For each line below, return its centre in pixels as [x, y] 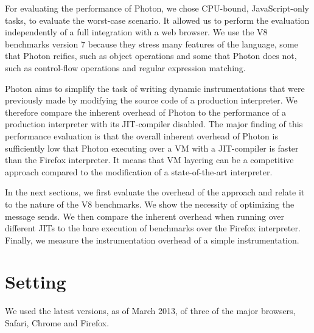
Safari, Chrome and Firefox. [57, 323]
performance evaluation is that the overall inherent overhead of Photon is [141, 135]
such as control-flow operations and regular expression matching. [125, 67]
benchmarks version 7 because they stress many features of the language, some [152, 44]
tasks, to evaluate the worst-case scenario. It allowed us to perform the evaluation [157, 20]
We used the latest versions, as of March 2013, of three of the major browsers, [150, 311]
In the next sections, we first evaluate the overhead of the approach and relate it [155, 192]
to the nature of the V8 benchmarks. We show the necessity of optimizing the [150, 204]
